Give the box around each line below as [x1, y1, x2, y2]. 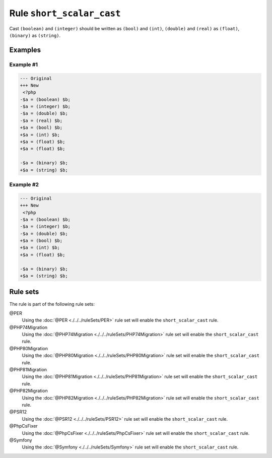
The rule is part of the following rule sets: [9, 301, 95, 307]
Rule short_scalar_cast [9, 8, 121, 19]
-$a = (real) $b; [20, 117, 63, 123]
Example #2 [9, 181, 39, 188]
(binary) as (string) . [9, 32, 61, 38]
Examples [9, 45, 41, 54]
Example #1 [9, 61, 38, 68]
